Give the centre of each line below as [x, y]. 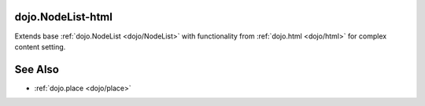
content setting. [40, 46]
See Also [37, 69]
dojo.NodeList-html [64, 17]
